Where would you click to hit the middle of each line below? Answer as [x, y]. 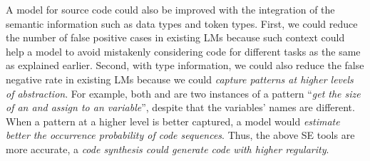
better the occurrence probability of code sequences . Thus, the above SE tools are [180, 135]
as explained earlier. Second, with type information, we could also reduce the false [185, 65]
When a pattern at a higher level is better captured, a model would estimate [173, 121]
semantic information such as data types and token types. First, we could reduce [182, 23]
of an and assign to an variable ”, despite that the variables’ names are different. [180, 107]
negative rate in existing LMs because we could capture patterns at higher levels [180, 79]
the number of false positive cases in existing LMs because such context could [175, 37]
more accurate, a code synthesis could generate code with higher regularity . [168, 149]
